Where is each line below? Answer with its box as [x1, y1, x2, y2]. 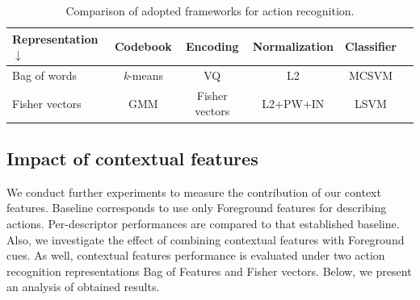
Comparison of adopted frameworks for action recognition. [65, 2, 355, 19]
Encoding [185, 38, 239, 55]
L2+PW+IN [262, 94, 325, 111]
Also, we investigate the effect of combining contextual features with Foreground [6, 231, 405, 248]
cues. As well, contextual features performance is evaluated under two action [6, 247, 385, 264]
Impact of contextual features [6, 145, 258, 170]
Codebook [114, 38, 172, 55]
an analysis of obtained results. [6, 278, 160, 295]
